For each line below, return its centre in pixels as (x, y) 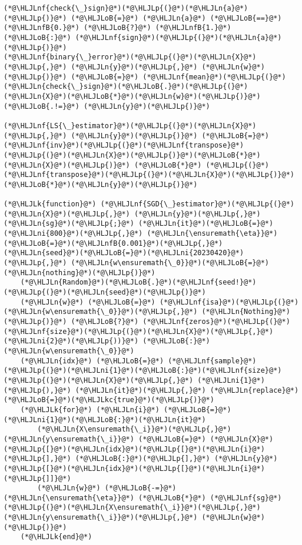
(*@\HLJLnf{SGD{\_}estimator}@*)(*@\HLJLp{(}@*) (197, 204)
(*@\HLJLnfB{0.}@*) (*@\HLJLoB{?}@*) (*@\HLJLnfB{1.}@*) (117, 28)
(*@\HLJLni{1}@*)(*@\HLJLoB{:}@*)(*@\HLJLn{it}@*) (105, 419)
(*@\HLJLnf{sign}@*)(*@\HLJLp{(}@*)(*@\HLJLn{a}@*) (178, 37)
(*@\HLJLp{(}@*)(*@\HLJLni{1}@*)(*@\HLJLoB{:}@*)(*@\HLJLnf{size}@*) (143, 371)
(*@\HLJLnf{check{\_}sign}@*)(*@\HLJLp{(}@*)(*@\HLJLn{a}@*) (126, 8)
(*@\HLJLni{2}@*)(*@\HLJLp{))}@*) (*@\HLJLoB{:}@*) (107, 341)
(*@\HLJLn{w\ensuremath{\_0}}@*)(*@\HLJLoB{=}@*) (170, 263)
